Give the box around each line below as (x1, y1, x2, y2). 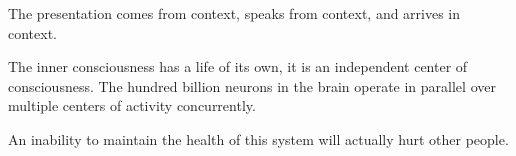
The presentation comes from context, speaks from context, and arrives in (8, 3, 461, 23)
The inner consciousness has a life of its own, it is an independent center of (8, 56, 468, 77)
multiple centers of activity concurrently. (8, 95, 256, 116)
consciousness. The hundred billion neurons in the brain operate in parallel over (8, 75, 496, 96)
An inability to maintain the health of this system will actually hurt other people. (8, 128, 509, 149)
